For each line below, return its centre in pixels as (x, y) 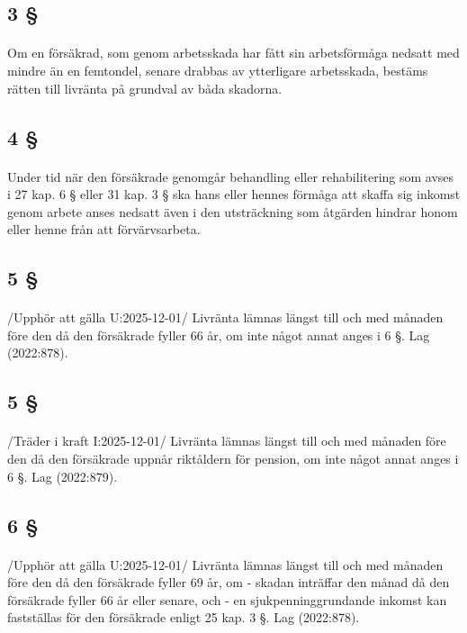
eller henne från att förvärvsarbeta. (104, 229)
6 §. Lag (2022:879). (63, 476)
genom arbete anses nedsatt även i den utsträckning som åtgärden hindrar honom (233, 211)
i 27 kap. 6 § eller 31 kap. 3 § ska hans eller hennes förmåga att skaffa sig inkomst (234, 194)
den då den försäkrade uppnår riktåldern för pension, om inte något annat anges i (233, 459)
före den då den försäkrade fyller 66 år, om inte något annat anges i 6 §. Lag (219, 335)
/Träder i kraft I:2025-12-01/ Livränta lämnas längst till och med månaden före (227, 441)
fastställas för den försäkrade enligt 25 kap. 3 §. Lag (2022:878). (184, 617)
